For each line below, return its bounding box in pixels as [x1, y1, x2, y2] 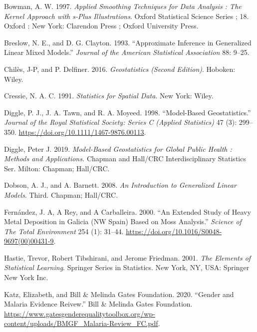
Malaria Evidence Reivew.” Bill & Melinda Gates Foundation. [4, 299, 193, 309]
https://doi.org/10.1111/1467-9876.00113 [18, 126, 144, 137]
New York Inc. [4, 272, 48, 283]
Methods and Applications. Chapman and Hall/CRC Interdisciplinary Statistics [4, 153, 246, 164]
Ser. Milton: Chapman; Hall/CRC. [4, 163, 110, 173]
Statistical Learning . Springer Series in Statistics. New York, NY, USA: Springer [4, 262, 250, 273]
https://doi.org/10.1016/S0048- [126, 226, 222, 236]
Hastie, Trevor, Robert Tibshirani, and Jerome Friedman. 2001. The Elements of [4, 252, 251, 263]
